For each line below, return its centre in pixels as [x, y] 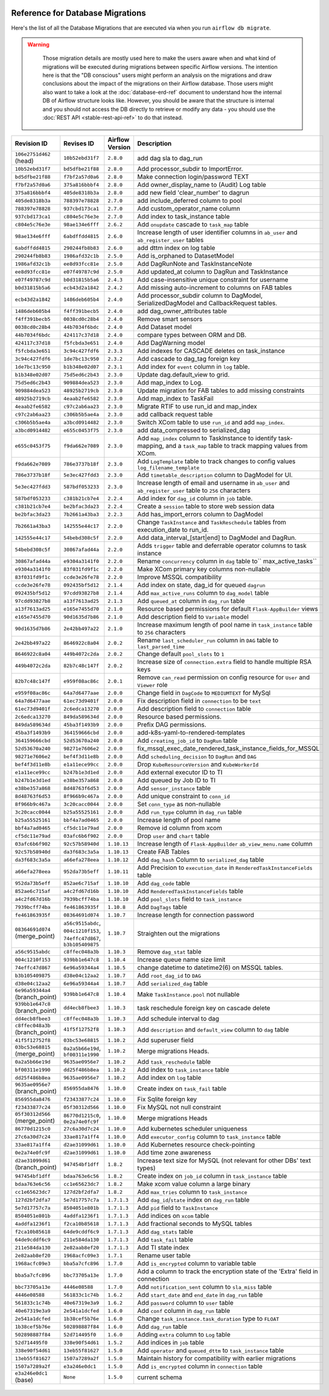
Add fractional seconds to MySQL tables [195, 1224]
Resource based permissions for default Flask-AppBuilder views [228, 609]
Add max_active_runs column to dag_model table [203, 593]
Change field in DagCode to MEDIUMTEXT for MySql [204, 693]
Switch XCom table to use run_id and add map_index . [211, 423]
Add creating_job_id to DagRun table [187, 740]
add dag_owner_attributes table [182, 311]
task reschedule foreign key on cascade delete [204, 1008]
